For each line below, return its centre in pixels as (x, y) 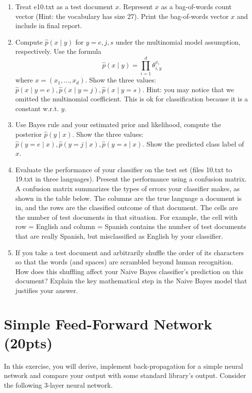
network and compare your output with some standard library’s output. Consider (125, 375)
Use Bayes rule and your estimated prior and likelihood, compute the (118, 124)
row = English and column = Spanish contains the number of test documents (131, 226)
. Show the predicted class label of (193, 143)
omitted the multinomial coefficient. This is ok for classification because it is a (132, 99)
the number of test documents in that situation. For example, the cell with (126, 217)
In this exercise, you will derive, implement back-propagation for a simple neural (124, 366)
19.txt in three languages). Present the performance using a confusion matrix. (131, 179)
